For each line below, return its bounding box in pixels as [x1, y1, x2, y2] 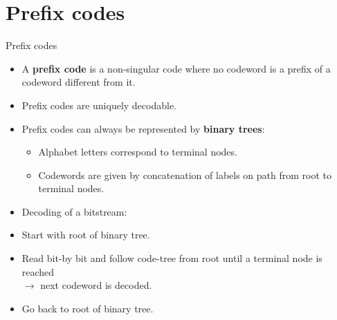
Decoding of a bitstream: [21, 204, 127, 218]
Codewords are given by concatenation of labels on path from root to [38, 167, 332, 182]
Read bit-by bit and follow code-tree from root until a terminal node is [21, 251, 322, 265]
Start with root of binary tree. [21, 227, 150, 242]
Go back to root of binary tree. [21, 301, 154, 315]
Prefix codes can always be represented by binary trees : [21, 121, 265, 135]
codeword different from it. [21, 75, 136, 89]
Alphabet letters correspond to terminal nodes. [38, 144, 237, 159]
